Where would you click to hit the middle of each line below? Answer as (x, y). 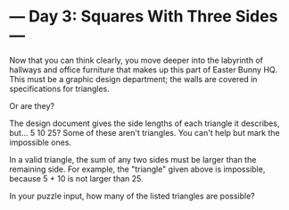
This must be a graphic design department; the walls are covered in (133, 79)
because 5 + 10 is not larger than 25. (76, 178)
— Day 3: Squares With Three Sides (144, 17)
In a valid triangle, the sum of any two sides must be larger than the (133, 159)
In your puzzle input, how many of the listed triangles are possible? (132, 196)
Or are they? (32, 105)
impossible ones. (41, 142)
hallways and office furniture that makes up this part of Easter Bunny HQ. (144, 70)
